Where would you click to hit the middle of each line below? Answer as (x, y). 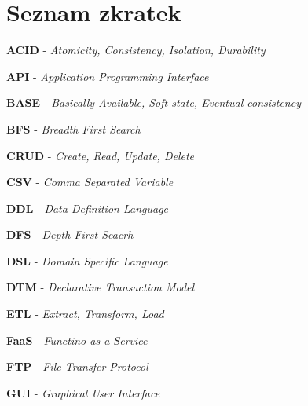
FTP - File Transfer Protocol (77, 366)
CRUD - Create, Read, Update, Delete (101, 155)
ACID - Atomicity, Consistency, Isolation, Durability (136, 50)
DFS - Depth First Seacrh (70, 234)
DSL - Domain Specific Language (87, 260)
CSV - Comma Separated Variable (90, 182)
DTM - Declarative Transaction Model (101, 287)
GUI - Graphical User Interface (83, 392)
